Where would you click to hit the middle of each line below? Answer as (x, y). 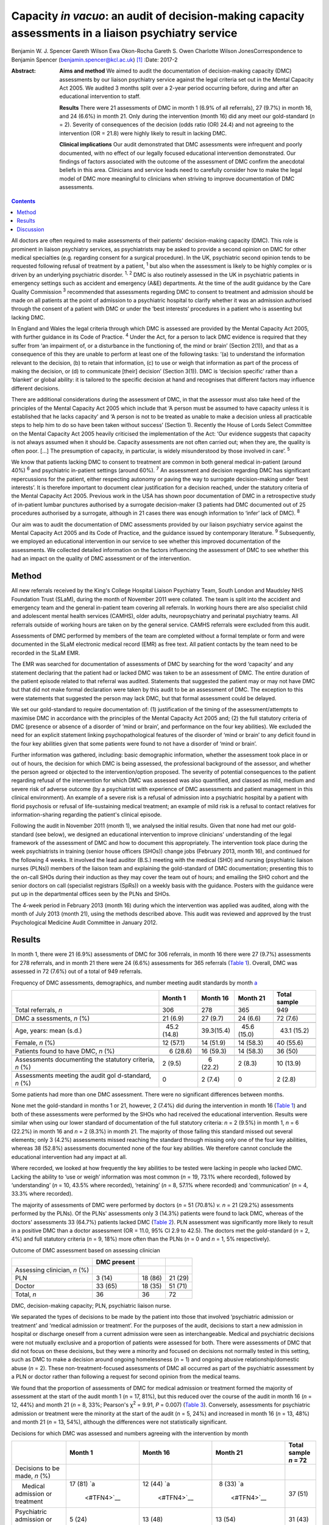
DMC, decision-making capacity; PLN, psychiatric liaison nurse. (91, 1306)
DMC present (115, 1262)
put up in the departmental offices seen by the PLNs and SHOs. (91, 894)
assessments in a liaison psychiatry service (124, 33)
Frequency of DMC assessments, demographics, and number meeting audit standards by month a (134, 983)
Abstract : (23, 71)
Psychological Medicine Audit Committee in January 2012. (84, 922)
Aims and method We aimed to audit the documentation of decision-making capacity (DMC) (175, 71)
